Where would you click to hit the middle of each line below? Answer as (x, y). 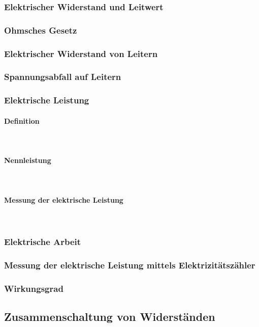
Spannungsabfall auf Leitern (63, 77)
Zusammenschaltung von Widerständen (110, 317)
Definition (22, 120)
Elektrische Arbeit (43, 242)
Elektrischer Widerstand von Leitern (81, 53)
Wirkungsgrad (34, 288)
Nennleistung (28, 160)
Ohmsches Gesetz (41, 30)
